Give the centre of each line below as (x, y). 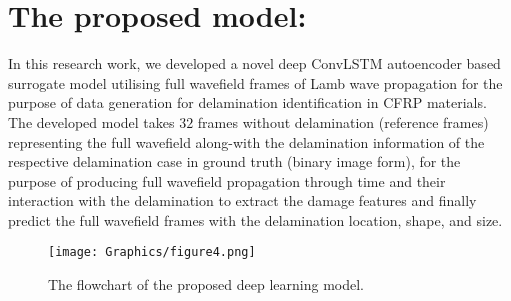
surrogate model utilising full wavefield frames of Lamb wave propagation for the (255, 82)
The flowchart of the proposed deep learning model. (206, 284)
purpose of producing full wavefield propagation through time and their (227, 180)
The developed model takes (91, 121)
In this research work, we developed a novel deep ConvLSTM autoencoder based (254, 63)
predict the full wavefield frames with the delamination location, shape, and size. (255, 219)
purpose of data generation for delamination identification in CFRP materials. (247, 102)
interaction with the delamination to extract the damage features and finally (242, 200)
